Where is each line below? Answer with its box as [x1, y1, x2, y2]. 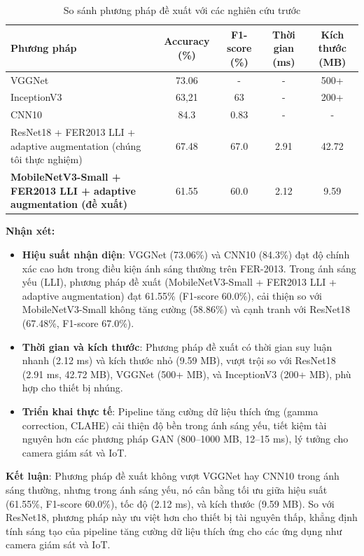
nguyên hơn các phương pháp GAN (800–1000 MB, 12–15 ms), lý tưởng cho [22, 431, 349, 446]
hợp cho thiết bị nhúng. [22, 380, 123, 395]
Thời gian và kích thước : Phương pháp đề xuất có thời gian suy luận [22, 339, 332, 354]
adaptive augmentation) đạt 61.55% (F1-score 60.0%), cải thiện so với [22, 288, 322, 303]
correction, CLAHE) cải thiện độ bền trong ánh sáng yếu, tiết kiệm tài [22, 417, 327, 432]
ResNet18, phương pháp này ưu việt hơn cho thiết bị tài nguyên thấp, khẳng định [6, 510, 358, 524]
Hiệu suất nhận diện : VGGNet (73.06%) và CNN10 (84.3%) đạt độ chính [22, 247, 350, 262]
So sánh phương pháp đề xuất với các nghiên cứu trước [63, 3, 301, 17]
